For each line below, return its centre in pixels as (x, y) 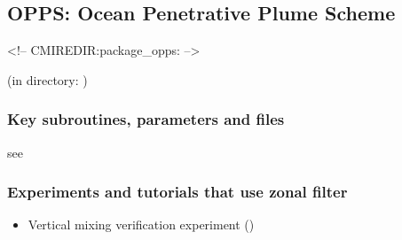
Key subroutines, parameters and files (146, 119)
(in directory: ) (47, 79)
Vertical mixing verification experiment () (141, 225)
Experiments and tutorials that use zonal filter (177, 192)
